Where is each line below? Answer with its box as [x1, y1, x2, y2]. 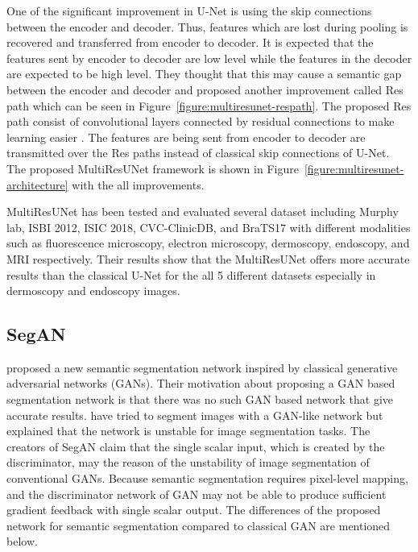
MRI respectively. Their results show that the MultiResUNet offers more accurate [6, 250, 410, 267]
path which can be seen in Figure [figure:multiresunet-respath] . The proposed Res [6, 97, 412, 114]
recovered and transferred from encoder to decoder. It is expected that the [6, 34, 374, 51]
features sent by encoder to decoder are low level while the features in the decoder [6, 49, 412, 66]
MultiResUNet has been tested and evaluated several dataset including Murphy [6, 203, 399, 220]
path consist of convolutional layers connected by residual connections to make [6, 113, 395, 130]
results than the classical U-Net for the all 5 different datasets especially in [6, 266, 376, 283]
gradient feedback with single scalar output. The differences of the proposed [6, 501, 381, 518]
